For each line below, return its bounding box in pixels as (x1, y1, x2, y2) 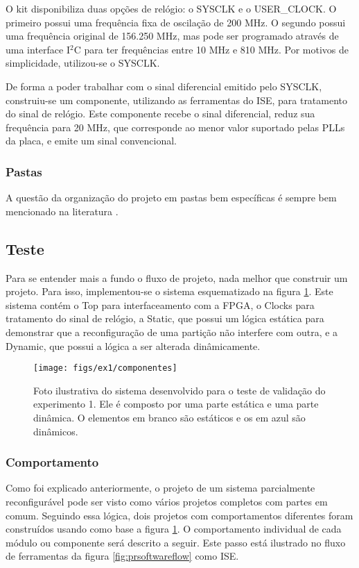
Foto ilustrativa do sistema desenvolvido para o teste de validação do (33, 383, 326, 397)
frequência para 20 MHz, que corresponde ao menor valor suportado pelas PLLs (6, 119, 345, 134)
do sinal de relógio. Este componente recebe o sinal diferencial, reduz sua (6, 106, 315, 121)
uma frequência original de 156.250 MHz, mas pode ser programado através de (6, 28, 339, 43)
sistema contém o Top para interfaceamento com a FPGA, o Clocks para (6, 297, 315, 312)
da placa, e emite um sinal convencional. (6, 133, 177, 148)
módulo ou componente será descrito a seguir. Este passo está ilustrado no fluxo (6, 535, 346, 549)
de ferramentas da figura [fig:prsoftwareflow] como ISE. (6, 549, 239, 563)
